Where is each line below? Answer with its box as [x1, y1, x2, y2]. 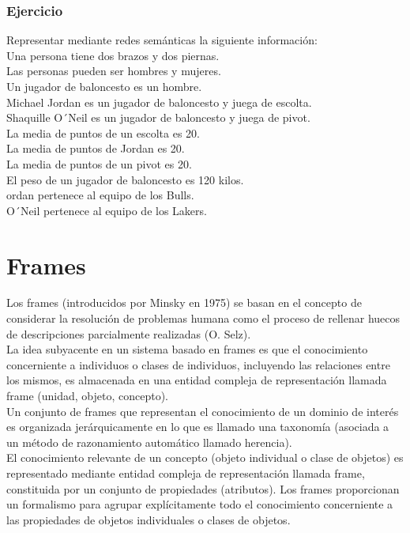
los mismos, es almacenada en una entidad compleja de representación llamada [6, 372, 387, 388]
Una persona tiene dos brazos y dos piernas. [6, 47, 220, 63]
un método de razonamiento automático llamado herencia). [6, 433, 292, 450]
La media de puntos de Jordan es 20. [6, 140, 185, 157]
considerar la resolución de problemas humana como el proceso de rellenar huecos [6, 310, 401, 327]
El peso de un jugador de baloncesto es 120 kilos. [6, 171, 244, 187]
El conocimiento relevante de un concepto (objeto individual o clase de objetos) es [6, 449, 404, 466]
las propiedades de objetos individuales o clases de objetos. [6, 511, 291, 527]
